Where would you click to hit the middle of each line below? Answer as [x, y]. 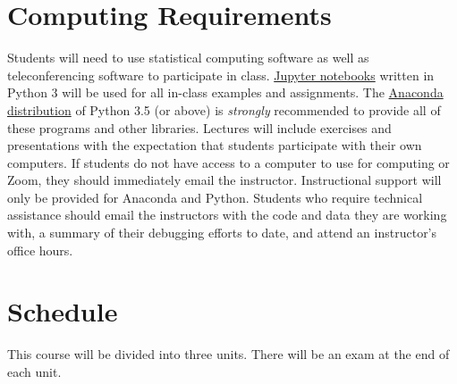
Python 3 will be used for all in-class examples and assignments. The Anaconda [225, 92]
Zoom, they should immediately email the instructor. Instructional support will [224, 180]
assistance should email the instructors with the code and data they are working [227, 215]
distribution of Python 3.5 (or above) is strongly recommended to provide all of [224, 109]
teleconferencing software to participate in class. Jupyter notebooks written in [221, 75]
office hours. [40, 250]
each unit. [34, 371]
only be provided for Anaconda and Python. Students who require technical [215, 197]
